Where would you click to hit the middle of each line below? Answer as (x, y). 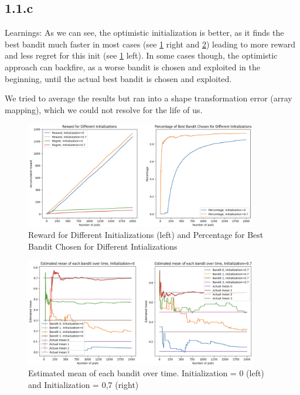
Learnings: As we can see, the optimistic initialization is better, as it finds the (144, 33)
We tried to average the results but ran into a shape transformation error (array (149, 98)
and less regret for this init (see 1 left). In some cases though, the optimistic (141, 55)
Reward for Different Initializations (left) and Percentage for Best (146, 235)
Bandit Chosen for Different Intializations (103, 246)
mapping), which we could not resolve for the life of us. (104, 109)
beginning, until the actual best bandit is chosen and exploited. (118, 78)
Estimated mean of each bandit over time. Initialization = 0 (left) (146, 373)
